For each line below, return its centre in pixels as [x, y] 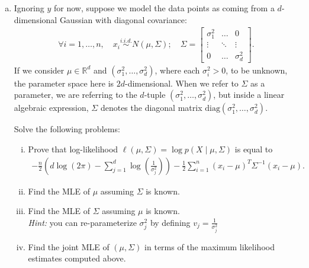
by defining [170, 222]
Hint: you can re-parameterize [82, 222]
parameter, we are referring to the [75, 95]
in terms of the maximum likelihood [210, 246]
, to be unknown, [257, 70]
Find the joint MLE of [69, 246]
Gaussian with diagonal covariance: [123, 19]
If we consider [39, 70]
